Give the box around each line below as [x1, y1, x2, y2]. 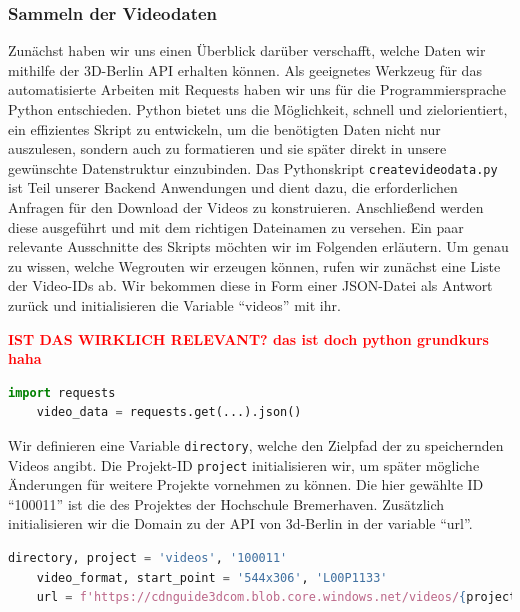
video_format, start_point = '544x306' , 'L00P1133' [36, 570, 388, 585]
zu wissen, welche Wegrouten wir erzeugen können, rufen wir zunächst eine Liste [8, 255, 501, 276]
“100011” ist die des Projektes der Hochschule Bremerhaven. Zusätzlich [8, 493, 445, 514]
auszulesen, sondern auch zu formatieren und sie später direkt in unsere [8, 138, 447, 159]
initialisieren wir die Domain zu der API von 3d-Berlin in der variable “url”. [8, 513, 473, 534]
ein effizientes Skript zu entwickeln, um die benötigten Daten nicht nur [8, 118, 441, 139]
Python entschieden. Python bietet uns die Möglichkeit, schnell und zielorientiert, [8, 99, 508, 119]
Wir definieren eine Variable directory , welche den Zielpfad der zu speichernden [8, 434, 504, 455]
